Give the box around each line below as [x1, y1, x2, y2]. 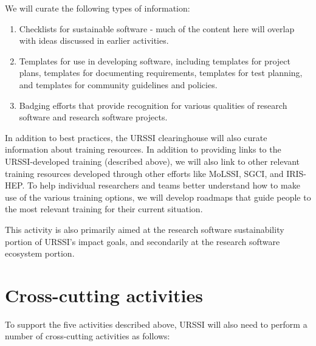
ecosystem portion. [5, 247, 75, 260]
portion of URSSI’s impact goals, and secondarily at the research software [5, 235, 280, 247]
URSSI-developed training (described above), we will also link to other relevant [5, 154, 300, 167]
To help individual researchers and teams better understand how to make [27, 179, 300, 192]
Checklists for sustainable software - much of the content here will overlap [19, 22, 295, 35]
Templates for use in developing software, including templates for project [19, 54, 290, 67]
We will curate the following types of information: [5, 2, 190, 14]
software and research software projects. [19, 111, 168, 123]
